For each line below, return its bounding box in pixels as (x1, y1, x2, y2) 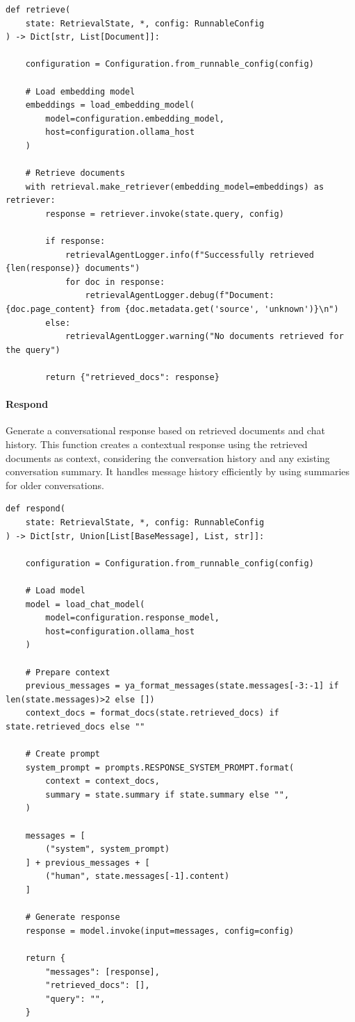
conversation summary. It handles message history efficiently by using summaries (6, 464, 350, 479)
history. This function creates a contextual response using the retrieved (6, 437, 308, 452)
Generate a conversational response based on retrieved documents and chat (6, 423, 325, 438)
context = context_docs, (45, 776, 160, 786)
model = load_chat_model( (25, 599, 145, 609)
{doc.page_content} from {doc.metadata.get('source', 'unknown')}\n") (6, 304, 339, 315)
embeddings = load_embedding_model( (25, 100, 195, 110)
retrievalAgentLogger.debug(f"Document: (85, 290, 274, 301)
